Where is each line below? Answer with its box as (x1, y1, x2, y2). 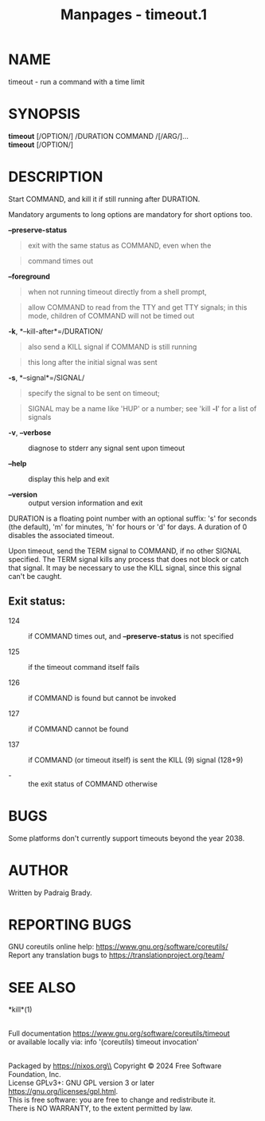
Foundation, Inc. (8, 1070, 61, 1079)
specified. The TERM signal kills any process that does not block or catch (8, 554, 249, 564)
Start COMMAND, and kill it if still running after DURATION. (8, 194, 201, 204)
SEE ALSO (8, 978, 76, 996)
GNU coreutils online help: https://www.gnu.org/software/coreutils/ (8, 942, 228, 952)
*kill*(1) (8, 1004, 33, 1015)
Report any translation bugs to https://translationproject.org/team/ (8, 950, 225, 960)
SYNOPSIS (8, 105, 81, 123)
